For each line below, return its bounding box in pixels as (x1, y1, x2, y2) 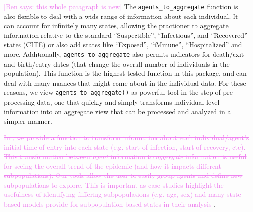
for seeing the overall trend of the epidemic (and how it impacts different (4, 160, 221, 171)
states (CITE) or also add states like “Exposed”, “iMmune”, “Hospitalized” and (4, 39, 242, 50)
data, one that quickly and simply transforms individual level (37, 97, 220, 107)
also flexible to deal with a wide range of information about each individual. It (4, 11, 238, 21)
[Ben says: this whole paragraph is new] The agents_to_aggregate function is (4, 1, 238, 11)
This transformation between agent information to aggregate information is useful (4, 151, 247, 161)
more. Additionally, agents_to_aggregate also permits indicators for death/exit (4, 49, 244, 59)
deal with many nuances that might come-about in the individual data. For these (4, 77, 246, 88)
